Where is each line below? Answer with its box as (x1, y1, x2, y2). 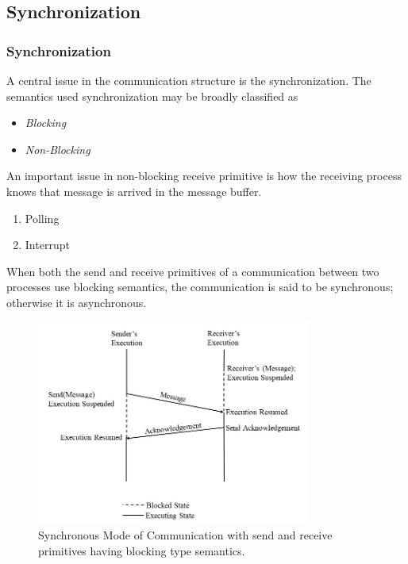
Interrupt (25, 236, 70, 253)
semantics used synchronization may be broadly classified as (6, 87, 298, 104)
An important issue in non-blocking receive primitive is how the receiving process (6, 167, 402, 184)
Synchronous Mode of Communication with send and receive (38, 527, 333, 543)
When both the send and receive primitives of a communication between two (6, 263, 379, 279)
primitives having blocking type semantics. (38, 542, 245, 558)
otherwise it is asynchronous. (6, 294, 147, 310)
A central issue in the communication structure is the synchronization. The (6, 72, 371, 88)
